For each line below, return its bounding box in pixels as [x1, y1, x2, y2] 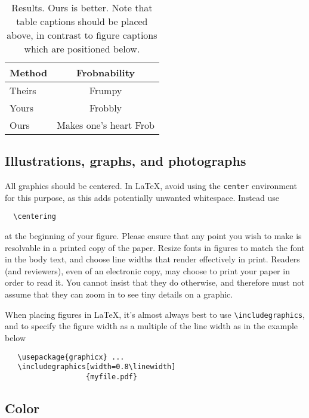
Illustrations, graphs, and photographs [5, 151, 246, 170]
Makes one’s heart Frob [57, 118, 154, 132]
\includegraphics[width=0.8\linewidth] [17, 363, 176, 371]
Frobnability [76, 66, 135, 79]
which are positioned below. [24, 42, 140, 55]
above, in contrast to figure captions [7, 28, 157, 42]
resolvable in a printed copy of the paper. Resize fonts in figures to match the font [5, 241, 305, 253]
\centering [13, 212, 56, 221]
